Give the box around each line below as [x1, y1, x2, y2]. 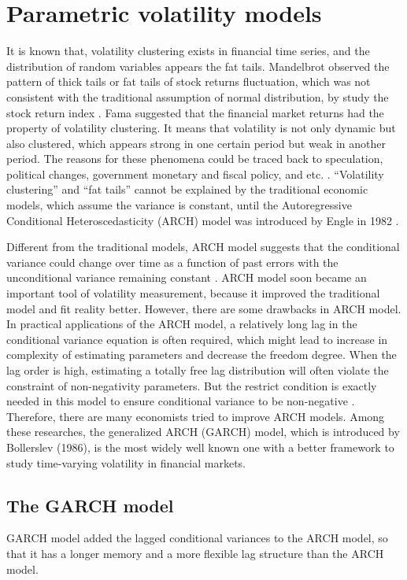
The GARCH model [6, 493, 174, 517]
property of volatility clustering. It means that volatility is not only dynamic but [6, 120, 396, 136]
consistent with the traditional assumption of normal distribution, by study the [6, 88, 389, 105]
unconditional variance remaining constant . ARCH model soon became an [6, 269, 367, 286]
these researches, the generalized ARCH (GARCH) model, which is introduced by [6, 423, 400, 440]
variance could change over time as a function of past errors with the [6, 253, 339, 270]
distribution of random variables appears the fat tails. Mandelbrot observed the [6, 57, 390, 74]
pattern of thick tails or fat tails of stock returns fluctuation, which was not [6, 73, 371, 90]
